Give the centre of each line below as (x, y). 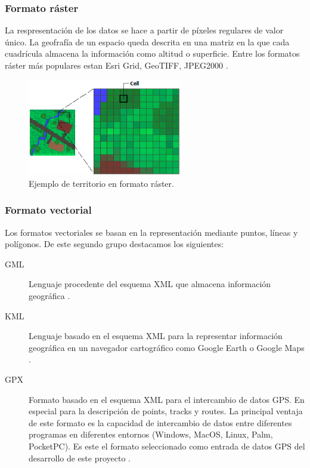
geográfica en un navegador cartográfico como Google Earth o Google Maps (167, 347)
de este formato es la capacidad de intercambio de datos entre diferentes (160, 422)
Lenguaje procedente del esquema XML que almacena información (150, 284)
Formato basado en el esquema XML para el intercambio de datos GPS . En (167, 399)
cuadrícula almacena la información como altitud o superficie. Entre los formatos (152, 53)
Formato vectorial (48, 210)
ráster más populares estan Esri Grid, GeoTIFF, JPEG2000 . (117, 65)
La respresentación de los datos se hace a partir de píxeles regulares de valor (144, 30)
